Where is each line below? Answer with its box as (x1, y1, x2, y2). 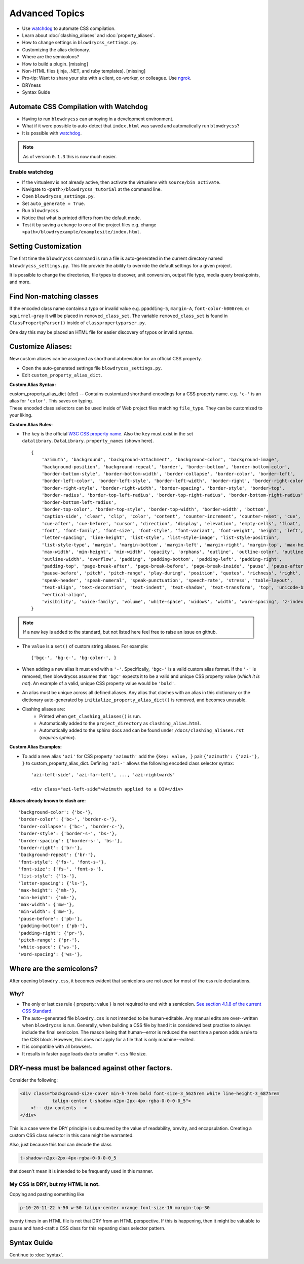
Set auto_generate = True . (22, 200, 86, 207)
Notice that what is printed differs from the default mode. (22, 215, 141, 221)
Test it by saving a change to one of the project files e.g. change (22, 222, 157, 228)
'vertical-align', (41, 592, 88, 597)
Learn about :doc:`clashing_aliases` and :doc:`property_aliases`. (22, 32, 155, 38)
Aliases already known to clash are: (9, 797, 86, 804)
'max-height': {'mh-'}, (18, 887, 78, 893)
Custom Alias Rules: (9, 421, 53, 427)
